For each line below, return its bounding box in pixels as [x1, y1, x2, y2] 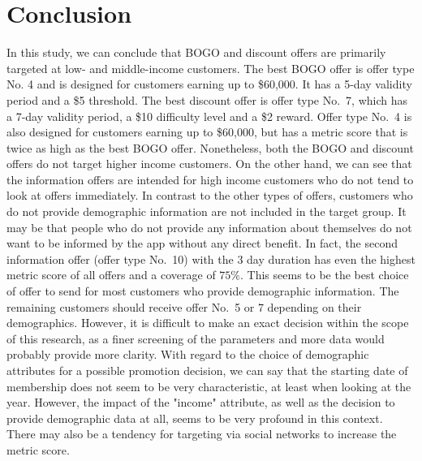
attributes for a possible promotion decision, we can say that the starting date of [6, 362, 408, 378]
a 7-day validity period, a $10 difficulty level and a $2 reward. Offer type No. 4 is [6, 107, 412, 124]
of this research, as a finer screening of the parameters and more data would [6, 330, 385, 347]
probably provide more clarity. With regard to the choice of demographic [6, 346, 369, 363]
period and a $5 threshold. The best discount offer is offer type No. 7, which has [6, 91, 408, 108]
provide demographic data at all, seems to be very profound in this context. [6, 409, 383, 426]
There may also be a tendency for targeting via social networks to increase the [6, 425, 397, 442]
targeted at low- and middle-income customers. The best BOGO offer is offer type [6, 59, 415, 76]
